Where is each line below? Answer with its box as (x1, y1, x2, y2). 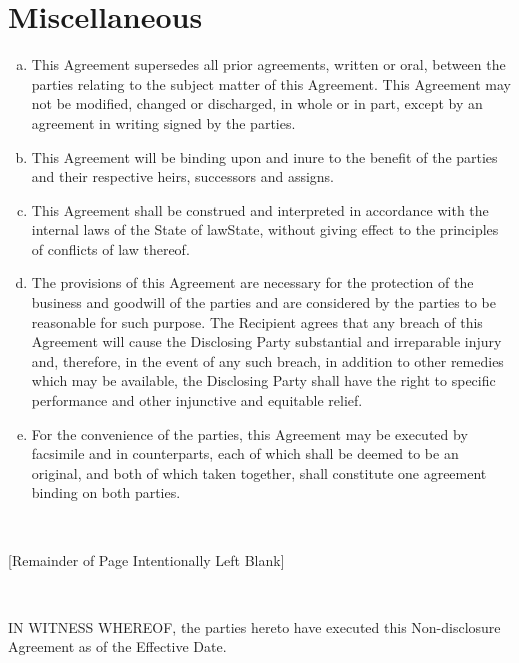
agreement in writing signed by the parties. (31, 112, 296, 133)
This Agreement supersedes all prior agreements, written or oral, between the (31, 54, 506, 75)
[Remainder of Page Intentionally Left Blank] (8, 549, 285, 570)
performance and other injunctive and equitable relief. (31, 390, 363, 411)
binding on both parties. (31, 482, 181, 503)
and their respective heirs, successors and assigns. (31, 166, 334, 187)
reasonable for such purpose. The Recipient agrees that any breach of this (31, 311, 483, 332)
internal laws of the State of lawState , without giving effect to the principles (31, 219, 499, 240)
